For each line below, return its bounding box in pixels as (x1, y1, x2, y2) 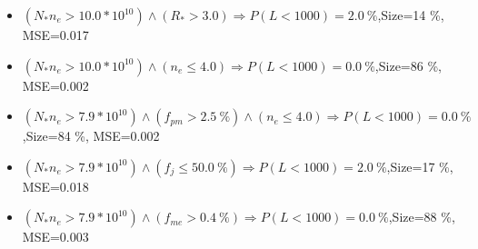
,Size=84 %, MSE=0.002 (22, 126, 160, 145)
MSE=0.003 (22, 227, 89, 246)
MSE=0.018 (22, 176, 89, 195)
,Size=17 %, (386, 156, 453, 175)
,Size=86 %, (374, 55, 442, 75)
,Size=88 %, (388, 207, 455, 226)
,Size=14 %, (377, 5, 444, 24)
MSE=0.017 (22, 25, 89, 44)
